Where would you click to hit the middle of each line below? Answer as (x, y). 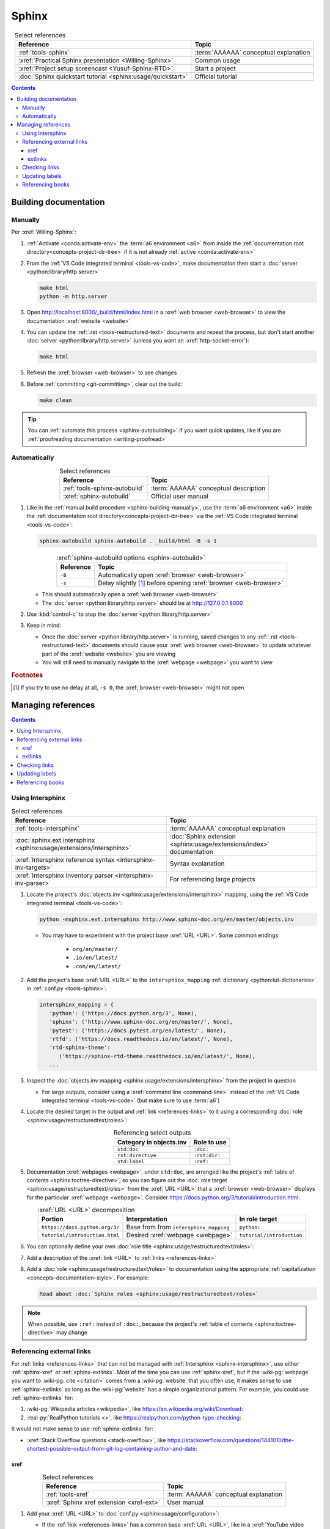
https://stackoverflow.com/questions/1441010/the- (231, 1440)
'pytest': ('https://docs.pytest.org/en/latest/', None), (138, 1030)
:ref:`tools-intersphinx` (47, 829)
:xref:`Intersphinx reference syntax (65, 860)
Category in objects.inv (152, 1142)
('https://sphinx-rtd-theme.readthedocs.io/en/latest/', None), (157, 1056)
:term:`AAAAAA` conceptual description (208, 488)
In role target (258, 1219)
